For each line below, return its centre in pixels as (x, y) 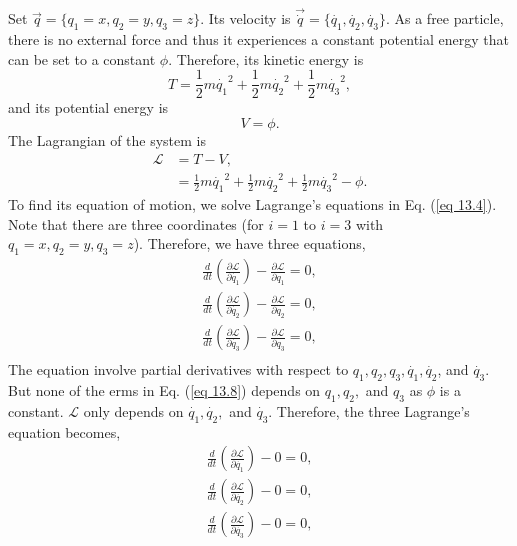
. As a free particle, (444, 18)
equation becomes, (64, 431)
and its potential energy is (88, 107)
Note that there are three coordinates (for (136, 223)
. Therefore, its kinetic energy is (266, 58)
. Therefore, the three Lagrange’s (369, 410)
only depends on (133, 410)
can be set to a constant (82, 58)
